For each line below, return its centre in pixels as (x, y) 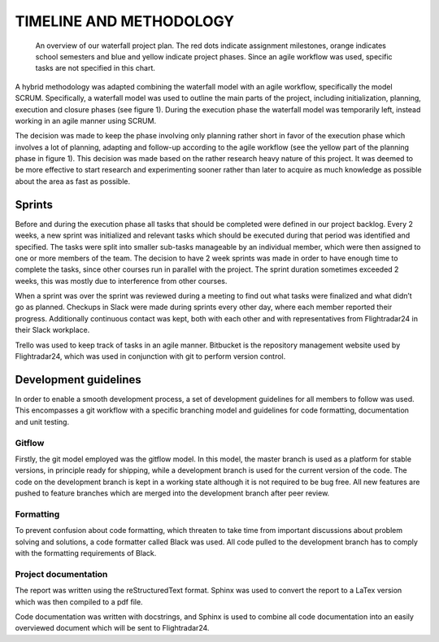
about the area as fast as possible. (72, 181)
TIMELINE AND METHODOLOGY (125, 21)
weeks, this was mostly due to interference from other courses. (121, 281)
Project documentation (61, 574)
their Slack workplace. (52, 330)
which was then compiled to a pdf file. (79, 601)
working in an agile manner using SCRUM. (86, 120)
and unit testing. (42, 421)
